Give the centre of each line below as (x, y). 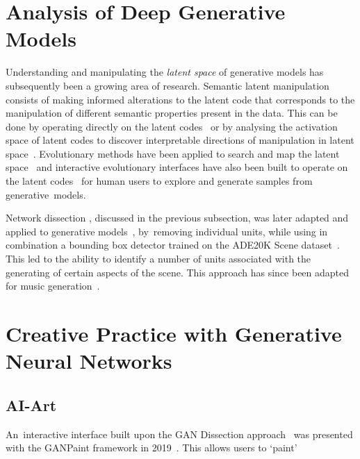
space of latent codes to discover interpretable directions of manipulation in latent (180, 140)
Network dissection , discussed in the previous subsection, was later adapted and (177, 218)
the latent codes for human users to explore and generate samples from (159, 181)
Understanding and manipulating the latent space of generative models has (165, 72)
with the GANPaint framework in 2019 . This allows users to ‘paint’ (152, 448)
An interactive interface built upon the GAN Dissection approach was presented (179, 434)
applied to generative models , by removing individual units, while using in (167, 231)
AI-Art (31, 404)
